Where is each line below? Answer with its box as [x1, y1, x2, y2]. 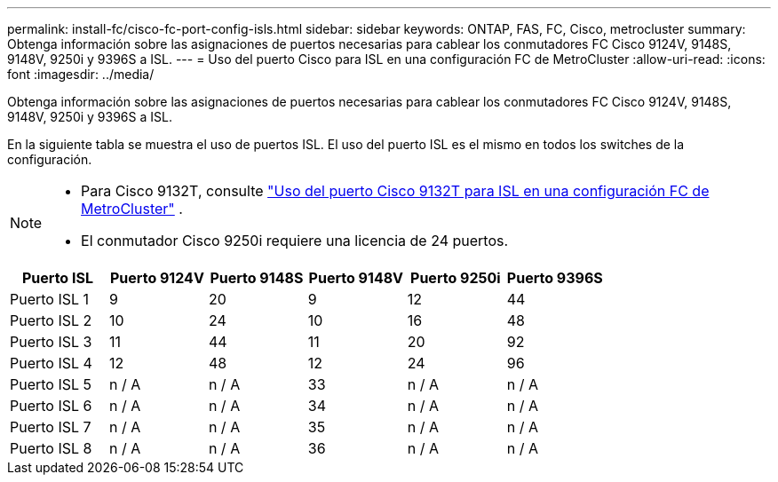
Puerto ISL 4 [10, 354, 92, 372]
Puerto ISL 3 [10, 333, 92, 351]
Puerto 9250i [410, 269, 501, 287]
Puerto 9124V [109, 269, 204, 287]
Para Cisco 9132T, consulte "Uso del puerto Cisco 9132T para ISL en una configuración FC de [81, 182, 710, 200]
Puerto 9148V [308, 269, 404, 287]
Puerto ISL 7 [10, 418, 91, 436]
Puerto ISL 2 [10, 312, 92, 329]
